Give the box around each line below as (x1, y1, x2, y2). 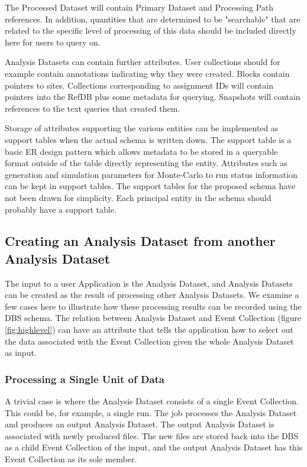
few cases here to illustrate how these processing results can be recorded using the (5, 300, 302, 312)
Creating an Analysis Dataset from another (5, 232, 276, 250)
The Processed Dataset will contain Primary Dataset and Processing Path (5, 1, 274, 13)
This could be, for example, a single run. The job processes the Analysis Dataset (5, 406, 297, 419)
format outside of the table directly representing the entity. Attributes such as (5, 157, 287, 169)
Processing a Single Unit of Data (5, 371, 164, 386)
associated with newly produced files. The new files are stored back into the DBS (5, 429, 299, 442)
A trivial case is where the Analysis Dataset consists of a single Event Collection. (5, 395, 299, 407)
